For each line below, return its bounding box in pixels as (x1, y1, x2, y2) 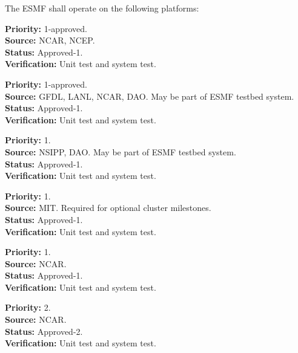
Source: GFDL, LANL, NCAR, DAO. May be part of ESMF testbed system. (5, 89, 294, 102)
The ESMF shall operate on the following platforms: (5, 2, 199, 14)
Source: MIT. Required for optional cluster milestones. (5, 201, 211, 214)
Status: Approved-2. (5, 325, 83, 337)
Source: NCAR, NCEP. (5, 34, 95, 47)
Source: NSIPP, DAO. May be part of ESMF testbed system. (5, 145, 236, 158)
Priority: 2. (5, 301, 51, 314)
